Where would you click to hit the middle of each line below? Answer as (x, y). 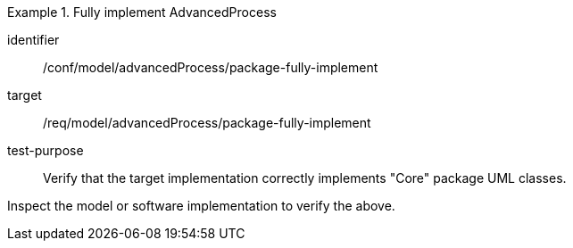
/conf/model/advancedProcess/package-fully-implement (211, 67)
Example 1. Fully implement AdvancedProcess (142, 12)
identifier (33, 40)
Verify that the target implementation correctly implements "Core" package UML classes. (305, 178)
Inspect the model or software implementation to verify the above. (201, 206)
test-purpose (46, 150)
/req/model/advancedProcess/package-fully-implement (207, 123)
